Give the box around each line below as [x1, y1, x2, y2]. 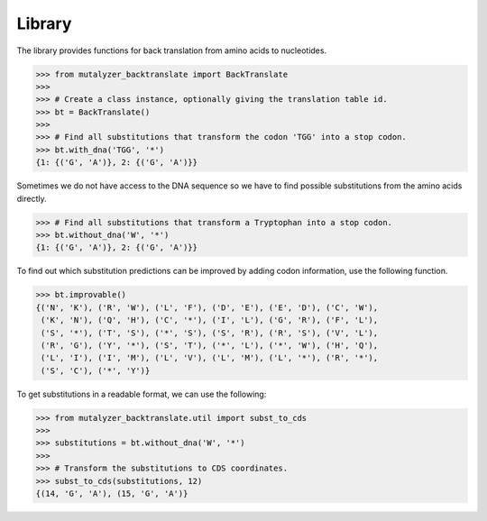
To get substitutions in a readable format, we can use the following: [16, 388, 267, 399]
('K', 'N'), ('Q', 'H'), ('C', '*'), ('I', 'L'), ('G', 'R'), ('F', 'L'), [41, 315, 379, 325]
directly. [16, 193, 47, 204]
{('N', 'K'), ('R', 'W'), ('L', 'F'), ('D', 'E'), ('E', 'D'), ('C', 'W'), [35, 302, 379, 313]
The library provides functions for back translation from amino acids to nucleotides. [16, 45, 327, 56]
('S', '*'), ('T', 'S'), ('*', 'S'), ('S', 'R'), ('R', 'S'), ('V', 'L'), [41, 327, 379, 338]
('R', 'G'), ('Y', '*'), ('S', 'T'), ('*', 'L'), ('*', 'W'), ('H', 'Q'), [41, 340, 379, 351]
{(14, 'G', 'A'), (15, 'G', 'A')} [35, 489, 188, 499]
